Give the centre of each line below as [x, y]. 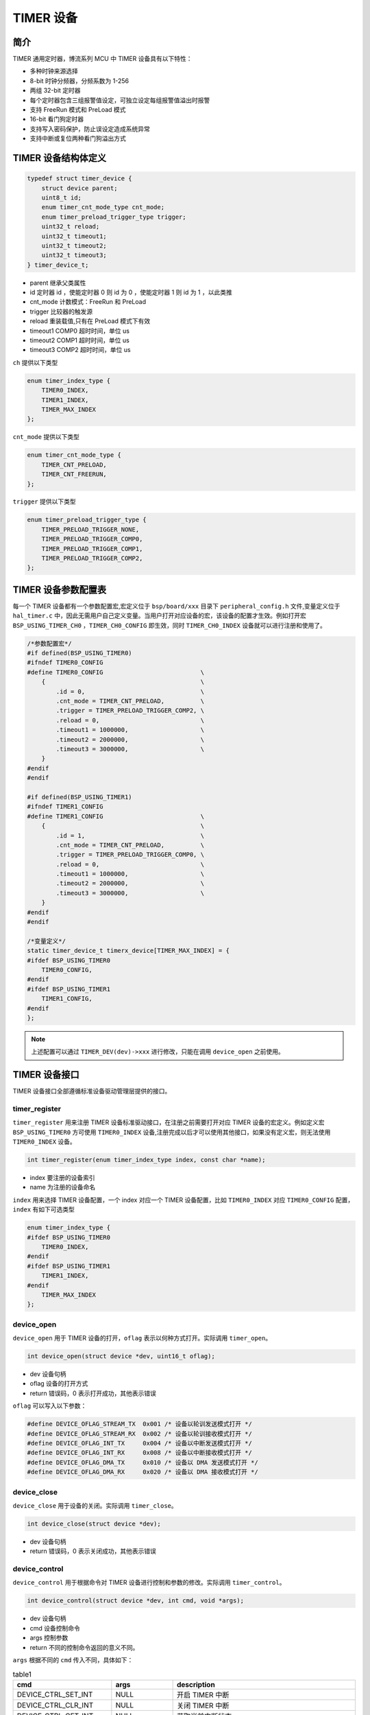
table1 [22, 1674]
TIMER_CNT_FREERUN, [74, 474]
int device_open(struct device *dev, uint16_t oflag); [121, 1356]
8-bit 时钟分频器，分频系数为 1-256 [79, 81]
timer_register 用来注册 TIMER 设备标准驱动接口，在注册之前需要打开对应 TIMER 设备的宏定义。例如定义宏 [169, 1122]
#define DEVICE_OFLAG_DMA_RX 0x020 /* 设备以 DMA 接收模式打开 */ [143, 1472]
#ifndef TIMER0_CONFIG [65, 663]
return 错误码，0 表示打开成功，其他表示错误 [93, 1393]
